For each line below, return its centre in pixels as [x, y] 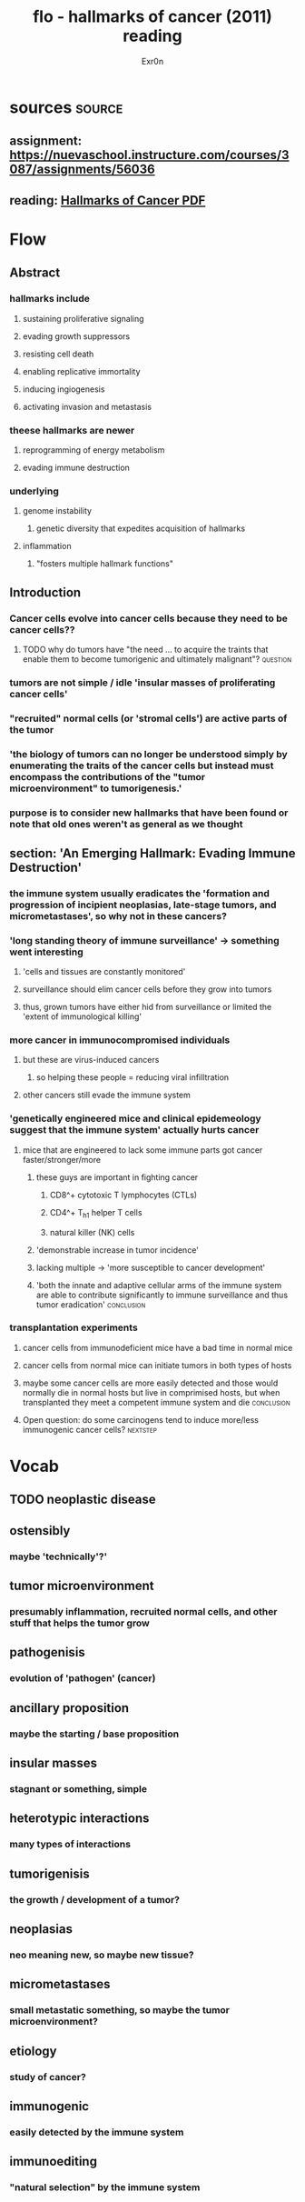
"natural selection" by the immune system [105, 2187]
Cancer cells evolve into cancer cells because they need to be [149, 618]
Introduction [45, 592]
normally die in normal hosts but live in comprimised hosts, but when [151, 1392]
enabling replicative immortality [81, 371]
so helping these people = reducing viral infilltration [133, 1077]
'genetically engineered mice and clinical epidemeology [135, 1118]
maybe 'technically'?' [58, 1556]
